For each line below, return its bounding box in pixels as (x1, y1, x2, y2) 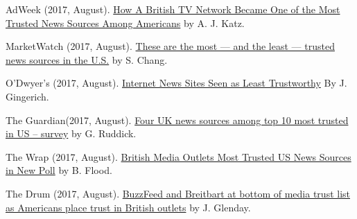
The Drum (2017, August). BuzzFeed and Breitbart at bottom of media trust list (6, 186, 351, 200)
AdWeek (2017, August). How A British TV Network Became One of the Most (6, 2, 340, 16)
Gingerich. (6, 89, 49, 103)
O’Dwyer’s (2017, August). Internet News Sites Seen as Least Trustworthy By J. (6, 76, 347, 90)
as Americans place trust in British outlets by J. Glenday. (6, 200, 251, 214)
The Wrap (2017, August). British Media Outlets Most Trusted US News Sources (6, 149, 351, 164)
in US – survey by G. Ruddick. (6, 126, 137, 141)
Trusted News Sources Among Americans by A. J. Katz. (6, 15, 245, 30)
